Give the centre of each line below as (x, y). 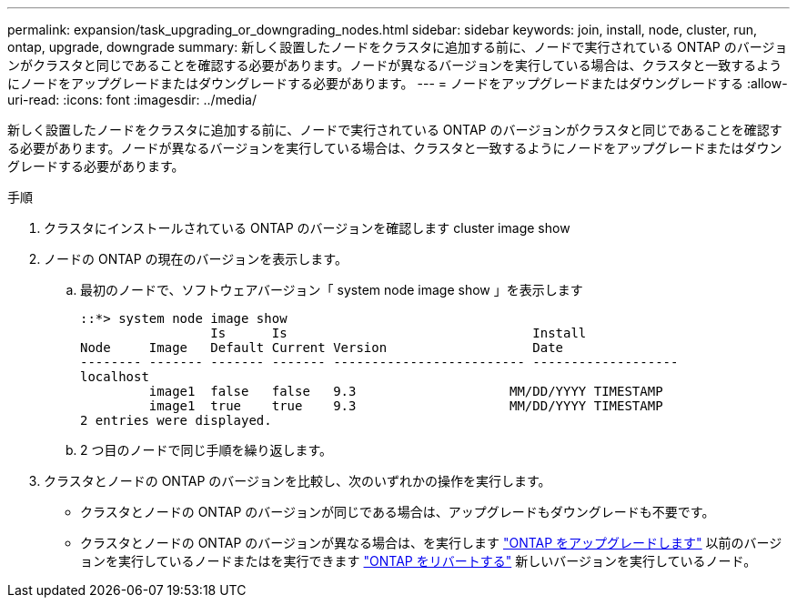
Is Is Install (398, 333)
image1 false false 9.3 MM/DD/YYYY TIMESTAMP (406, 391)
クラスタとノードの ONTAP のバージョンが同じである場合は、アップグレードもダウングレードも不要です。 (398, 512)
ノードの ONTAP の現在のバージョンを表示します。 (196, 259)
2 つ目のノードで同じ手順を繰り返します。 (207, 450)
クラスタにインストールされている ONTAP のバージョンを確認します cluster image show (307, 228)
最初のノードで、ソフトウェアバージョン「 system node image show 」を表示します (332, 290)
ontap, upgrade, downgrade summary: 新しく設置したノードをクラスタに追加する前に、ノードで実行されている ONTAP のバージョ (398, 47)
